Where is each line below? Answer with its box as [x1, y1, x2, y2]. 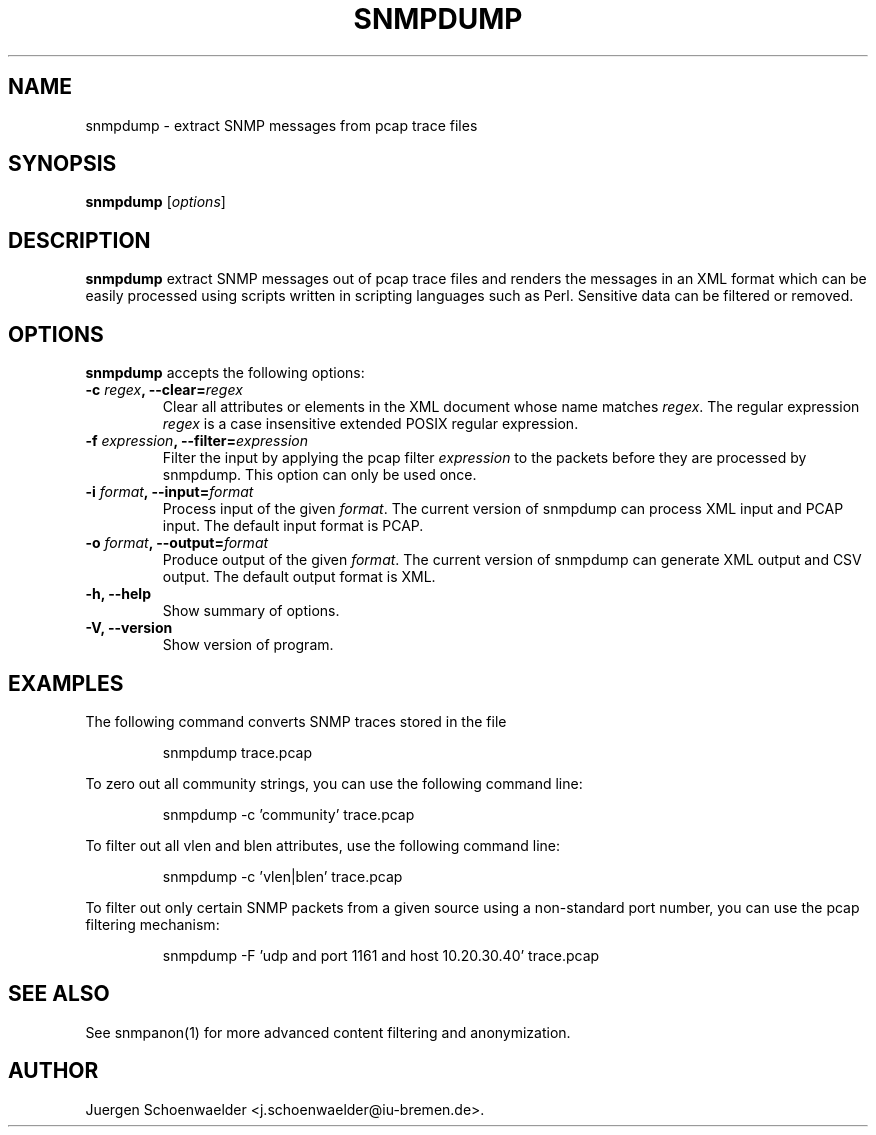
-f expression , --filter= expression [85, 432, 308, 450]
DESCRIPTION [8, 227, 151, 253]
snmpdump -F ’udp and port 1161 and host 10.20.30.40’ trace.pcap [162, 946, 600, 964]
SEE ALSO [8, 981, 110, 1007]
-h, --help [85, 585, 151, 603]
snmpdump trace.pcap [162, 743, 312, 761]
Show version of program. [162, 636, 334, 654]
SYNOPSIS [8, 151, 117, 177]
